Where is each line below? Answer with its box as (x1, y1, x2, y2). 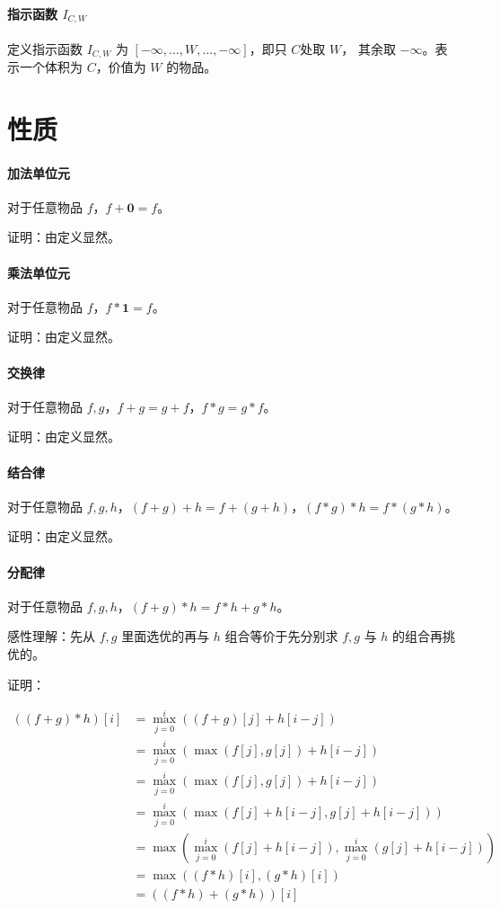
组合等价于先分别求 (224, 627, 338, 646)
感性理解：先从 (7, 627, 95, 646)
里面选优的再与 (121, 627, 210, 646)
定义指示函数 (7, 39, 83, 58)
